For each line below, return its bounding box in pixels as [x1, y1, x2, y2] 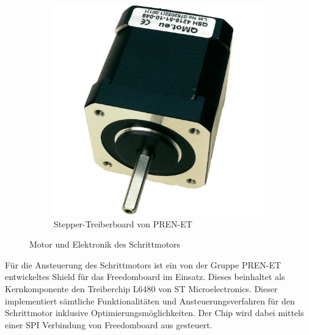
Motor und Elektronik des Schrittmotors [29, 238, 181, 251]
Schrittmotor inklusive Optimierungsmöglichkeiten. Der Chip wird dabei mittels [5, 306, 304, 319]
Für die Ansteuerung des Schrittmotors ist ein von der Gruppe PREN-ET [5, 258, 282, 271]
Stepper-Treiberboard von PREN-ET [54, 217, 192, 230]
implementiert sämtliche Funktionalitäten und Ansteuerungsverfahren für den [5, 294, 295, 307]
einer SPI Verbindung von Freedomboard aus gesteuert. [5, 318, 213, 331]
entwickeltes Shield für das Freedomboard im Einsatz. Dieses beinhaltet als [5, 270, 285, 283]
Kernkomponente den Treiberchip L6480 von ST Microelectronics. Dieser [5, 282, 278, 295]
